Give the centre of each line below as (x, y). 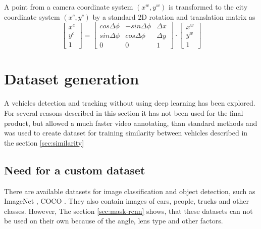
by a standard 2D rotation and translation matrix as (174, 16)
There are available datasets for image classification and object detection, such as (130, 191)
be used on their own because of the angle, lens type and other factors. (114, 221)
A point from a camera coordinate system (69, 7)
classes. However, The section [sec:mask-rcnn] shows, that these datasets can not (128, 211)
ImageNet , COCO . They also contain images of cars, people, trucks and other (126, 201)
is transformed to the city (208, 7)
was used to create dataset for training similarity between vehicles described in (126, 133)
